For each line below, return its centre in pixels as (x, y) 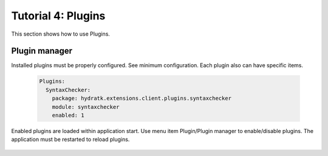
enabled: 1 (68, 115)
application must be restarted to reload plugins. (70, 140)
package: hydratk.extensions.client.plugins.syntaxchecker (142, 99)
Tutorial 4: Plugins (58, 16)
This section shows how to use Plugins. (61, 34)
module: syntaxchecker (86, 107)
